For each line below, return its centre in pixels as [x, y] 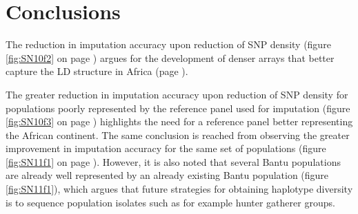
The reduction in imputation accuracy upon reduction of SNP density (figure [168, 44]
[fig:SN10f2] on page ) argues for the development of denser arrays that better [170, 57]
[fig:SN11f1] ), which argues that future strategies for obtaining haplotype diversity [179, 189]
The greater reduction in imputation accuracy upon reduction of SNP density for [177, 94]
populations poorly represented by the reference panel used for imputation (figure [178, 108]
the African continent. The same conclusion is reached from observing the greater [178, 135]
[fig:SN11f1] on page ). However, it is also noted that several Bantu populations [173, 161]
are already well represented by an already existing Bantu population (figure [167, 175]
